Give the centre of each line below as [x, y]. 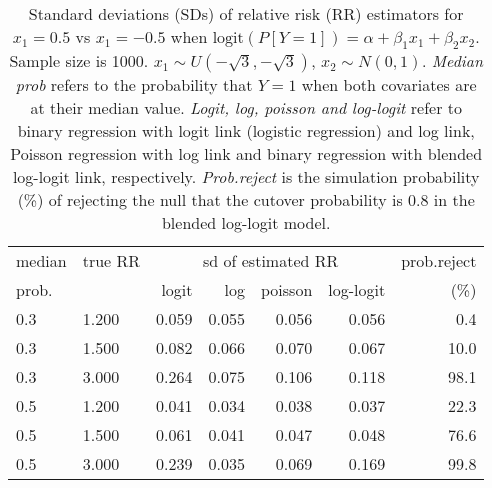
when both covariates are [389, 85]
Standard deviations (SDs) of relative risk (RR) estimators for [246, 13]
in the [454, 200]
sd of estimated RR [271, 261]
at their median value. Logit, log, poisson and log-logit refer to [246, 108]
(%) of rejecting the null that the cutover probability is [210, 200]
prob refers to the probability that [134, 85]
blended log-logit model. [246, 223]
